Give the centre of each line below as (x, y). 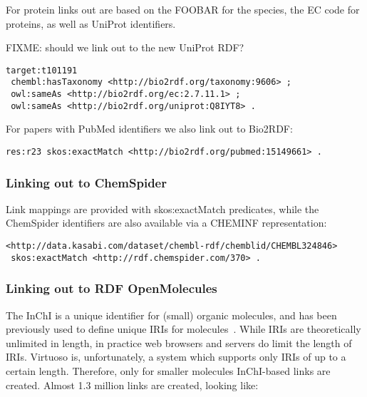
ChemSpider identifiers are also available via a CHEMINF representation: (166, 223)
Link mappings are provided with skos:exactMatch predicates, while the (162, 208)
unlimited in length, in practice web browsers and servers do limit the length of (179, 342)
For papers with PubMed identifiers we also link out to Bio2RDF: (149, 129)
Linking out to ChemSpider (86, 182)
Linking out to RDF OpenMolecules (112, 288)
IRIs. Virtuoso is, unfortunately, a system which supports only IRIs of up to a (176, 357)
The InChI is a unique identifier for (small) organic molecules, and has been (171, 315)
